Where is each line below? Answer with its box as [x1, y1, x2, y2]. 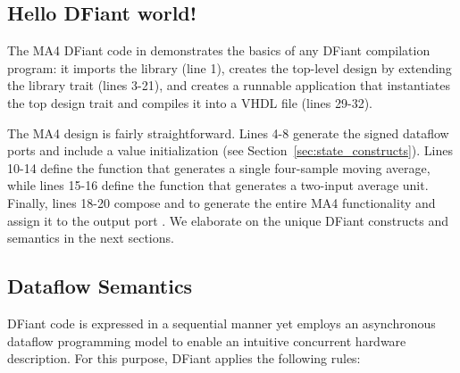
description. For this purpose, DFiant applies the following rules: [7, 349, 361, 368]
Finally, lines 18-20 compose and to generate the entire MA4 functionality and [7, 193, 436, 211]
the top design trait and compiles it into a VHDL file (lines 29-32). [7, 93, 372, 112]
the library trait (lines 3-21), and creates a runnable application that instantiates [7, 76, 450, 95]
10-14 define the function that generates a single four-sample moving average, [7, 158, 431, 177]
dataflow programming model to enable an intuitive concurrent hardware [7, 331, 406, 350]
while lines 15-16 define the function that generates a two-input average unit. [7, 176, 429, 195]
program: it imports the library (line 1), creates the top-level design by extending [7, 58, 452, 77]
